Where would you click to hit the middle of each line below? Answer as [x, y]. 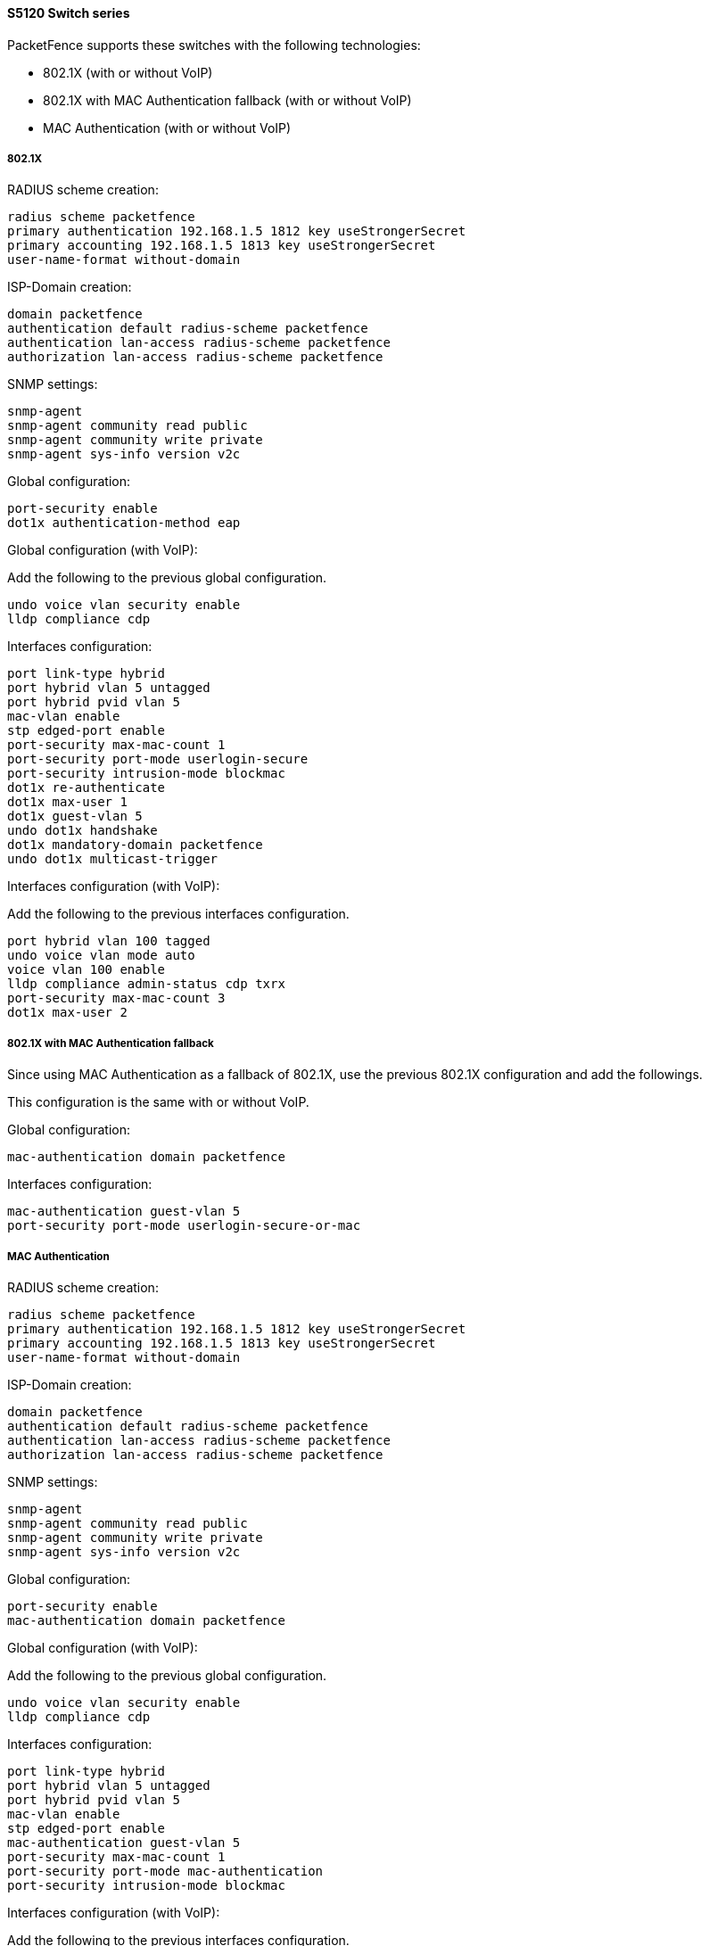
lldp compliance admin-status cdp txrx [146, 984]
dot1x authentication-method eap [124, 523]
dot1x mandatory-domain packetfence [135, 845]
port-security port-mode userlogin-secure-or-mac [184, 1226]
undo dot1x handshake [82, 831]
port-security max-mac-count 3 [116, 998]
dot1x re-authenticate [87, 788]
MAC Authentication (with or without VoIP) [167, 128]
